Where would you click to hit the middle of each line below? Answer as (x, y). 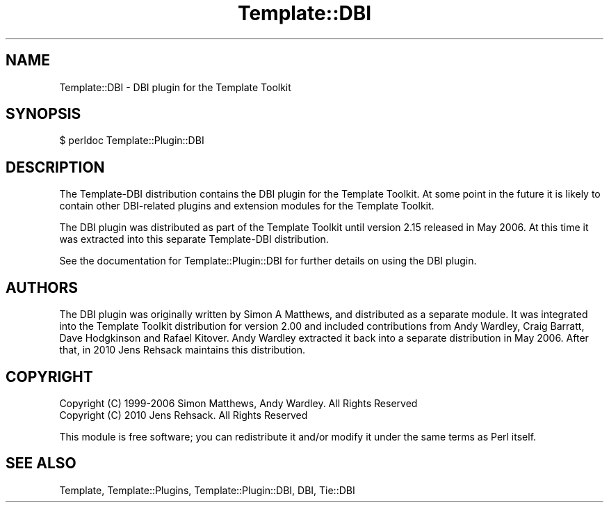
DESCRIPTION (55, 167)
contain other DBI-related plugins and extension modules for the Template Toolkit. (247, 206)
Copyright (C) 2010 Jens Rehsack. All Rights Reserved (184, 415)
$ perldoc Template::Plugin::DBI (132, 141)
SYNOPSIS (43, 114)
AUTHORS (42, 287)
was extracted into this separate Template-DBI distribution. (194, 239)
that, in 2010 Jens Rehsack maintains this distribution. (182, 350)
